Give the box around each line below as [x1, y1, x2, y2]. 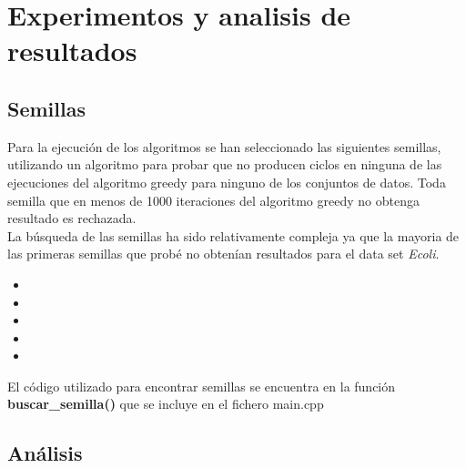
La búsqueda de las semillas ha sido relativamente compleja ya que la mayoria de [7, 226, 460, 245]
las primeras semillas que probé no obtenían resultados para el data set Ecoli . [7, 244, 440, 263]
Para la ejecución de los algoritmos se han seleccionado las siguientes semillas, [7, 137, 441, 156]
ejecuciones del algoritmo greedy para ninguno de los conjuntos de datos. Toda [7, 172, 446, 191]
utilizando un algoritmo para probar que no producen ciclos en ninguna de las [7, 155, 442, 174]
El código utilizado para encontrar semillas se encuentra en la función [7, 376, 396, 395]
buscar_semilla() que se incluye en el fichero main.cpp [7, 394, 324, 413]
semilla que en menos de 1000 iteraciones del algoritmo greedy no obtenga [7, 190, 420, 209]
